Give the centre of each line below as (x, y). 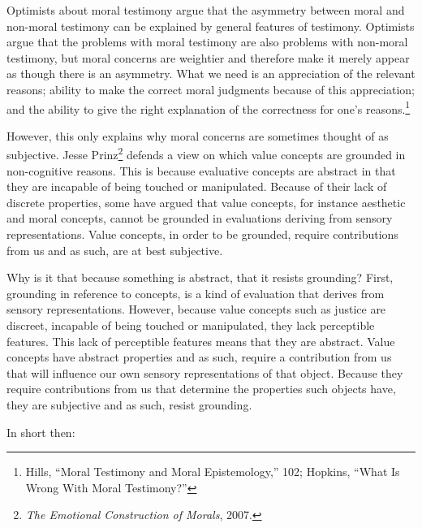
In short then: (41, 432)
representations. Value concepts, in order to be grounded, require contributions (202, 234)
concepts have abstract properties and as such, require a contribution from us (199, 357)
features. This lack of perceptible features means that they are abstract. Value (201, 341)
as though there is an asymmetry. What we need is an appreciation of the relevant (211, 74)
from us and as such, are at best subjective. (115, 250)
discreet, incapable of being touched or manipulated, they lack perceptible (191, 325)
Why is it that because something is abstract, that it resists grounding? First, (200, 277)
